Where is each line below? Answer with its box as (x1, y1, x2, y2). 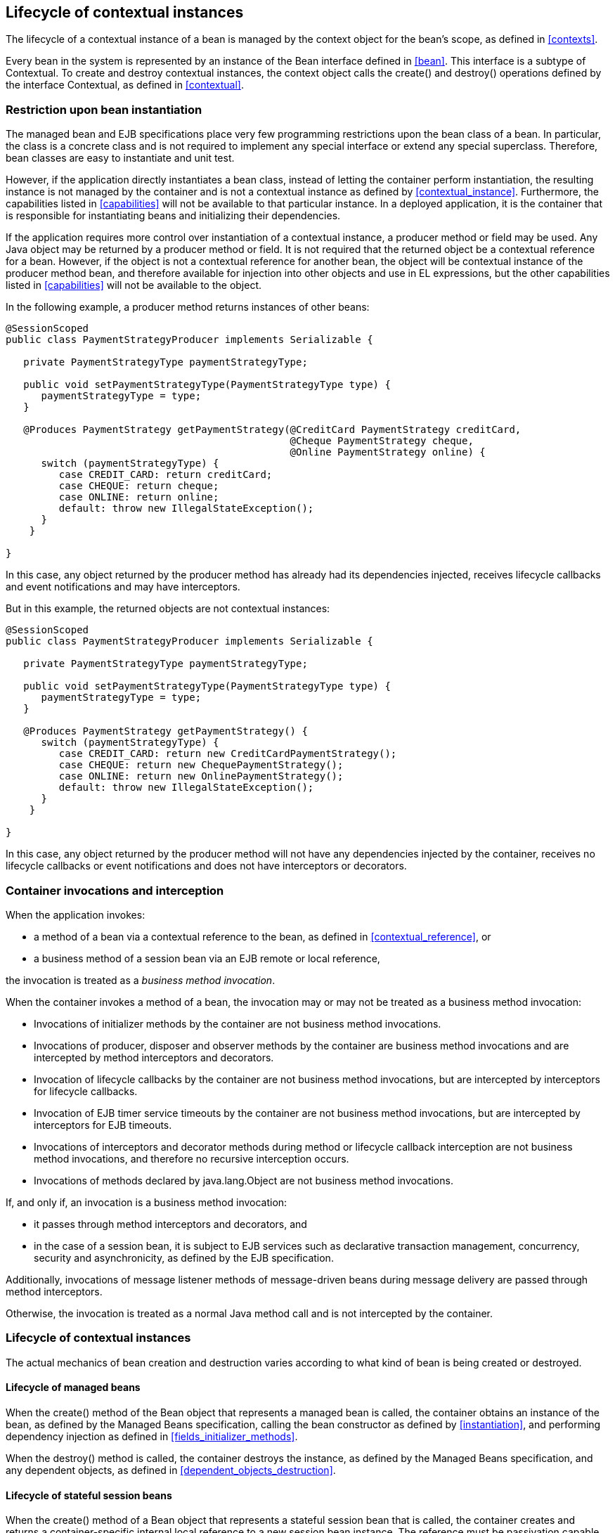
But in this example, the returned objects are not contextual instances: (6, 602, 330, 615)
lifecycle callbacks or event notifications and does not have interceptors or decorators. (6, 860, 407, 872)
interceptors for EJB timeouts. (34, 1118, 172, 1131)
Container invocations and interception (6, 883, 224, 898)
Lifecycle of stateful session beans (6, 1489, 172, 1501)
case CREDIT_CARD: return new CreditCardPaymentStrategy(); (58, 748, 397, 760)
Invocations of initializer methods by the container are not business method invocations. (34, 1017, 441, 1030)
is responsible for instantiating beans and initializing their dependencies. (6, 209, 341, 222)
